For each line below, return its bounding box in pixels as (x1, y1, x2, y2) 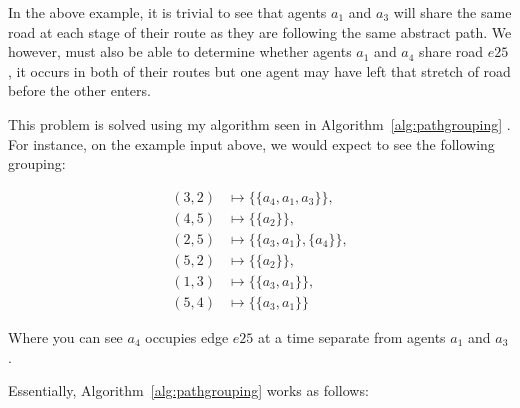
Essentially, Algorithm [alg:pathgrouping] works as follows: (8, 380, 369, 401)
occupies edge (145, 326, 229, 347)
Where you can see (8, 326, 123, 347)
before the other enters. (8, 80, 151, 101)
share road (419, 41, 484, 62)
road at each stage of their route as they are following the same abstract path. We (8, 21, 512, 42)
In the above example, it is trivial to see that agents (8, 2, 327, 22)
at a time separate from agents (257, 326, 446, 347)
